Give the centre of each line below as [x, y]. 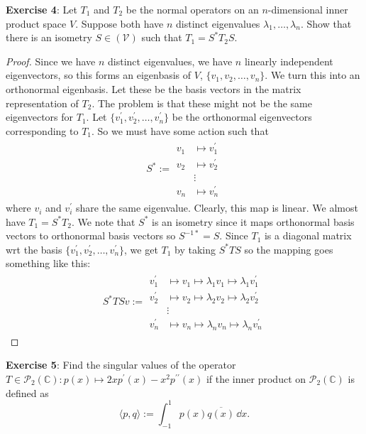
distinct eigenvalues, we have [170, 61]
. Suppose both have [120, 23]
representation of [42, 103]
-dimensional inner [308, 9]
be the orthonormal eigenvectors [242, 117]
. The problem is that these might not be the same [202, 103]
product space [36, 23]
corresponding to [42, 130]
